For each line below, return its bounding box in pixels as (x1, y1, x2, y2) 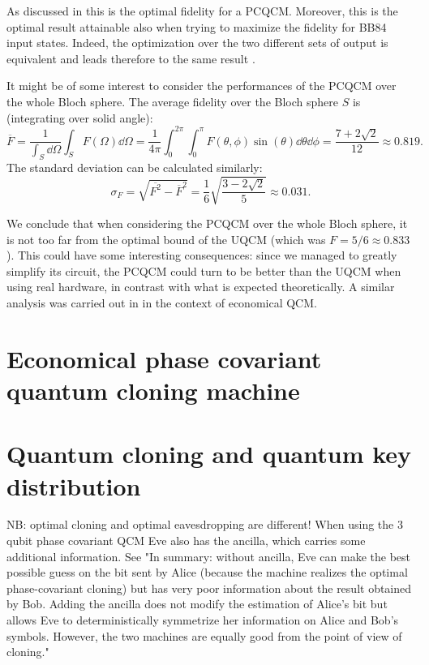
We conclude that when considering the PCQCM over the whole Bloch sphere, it (6, 215, 408, 232)
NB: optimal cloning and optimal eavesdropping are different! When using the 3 (6, 516, 403, 533)
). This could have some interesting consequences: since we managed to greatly (6, 247, 397, 264)
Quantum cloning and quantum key (6, 437, 412, 470)
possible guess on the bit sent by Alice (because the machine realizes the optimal (6, 564, 408, 581)
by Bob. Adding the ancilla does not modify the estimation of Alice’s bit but (6, 595, 388, 612)
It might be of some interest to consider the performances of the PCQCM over (6, 77, 397, 94)
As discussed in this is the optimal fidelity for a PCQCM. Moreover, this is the (6, 2, 398, 19)
